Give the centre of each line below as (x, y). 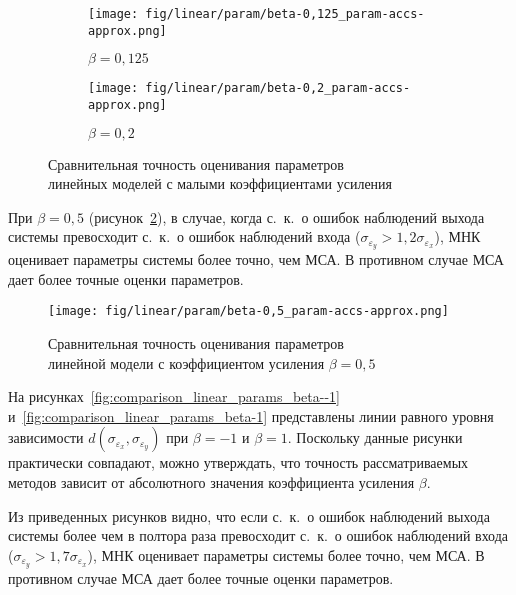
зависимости (46, 437)
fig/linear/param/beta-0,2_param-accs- (278, 88)
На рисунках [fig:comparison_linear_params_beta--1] (174, 396)
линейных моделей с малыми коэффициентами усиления (220, 183)
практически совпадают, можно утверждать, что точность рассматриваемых (238, 462)
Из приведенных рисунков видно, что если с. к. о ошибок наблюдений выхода (249, 515)
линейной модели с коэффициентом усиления (186, 362)
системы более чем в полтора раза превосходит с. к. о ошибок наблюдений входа (258, 535)
